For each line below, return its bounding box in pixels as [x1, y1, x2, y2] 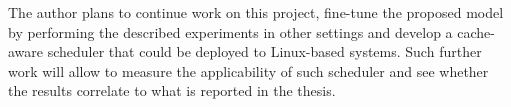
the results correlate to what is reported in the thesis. [8, 80, 336, 101]
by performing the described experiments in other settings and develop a [8, 21, 453, 42]
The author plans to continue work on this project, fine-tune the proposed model [8, 2, 504, 22]
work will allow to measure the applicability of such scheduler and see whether [8, 60, 489, 81]
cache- [457, 21, 495, 42]
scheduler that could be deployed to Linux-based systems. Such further [47, 41, 482, 62]
